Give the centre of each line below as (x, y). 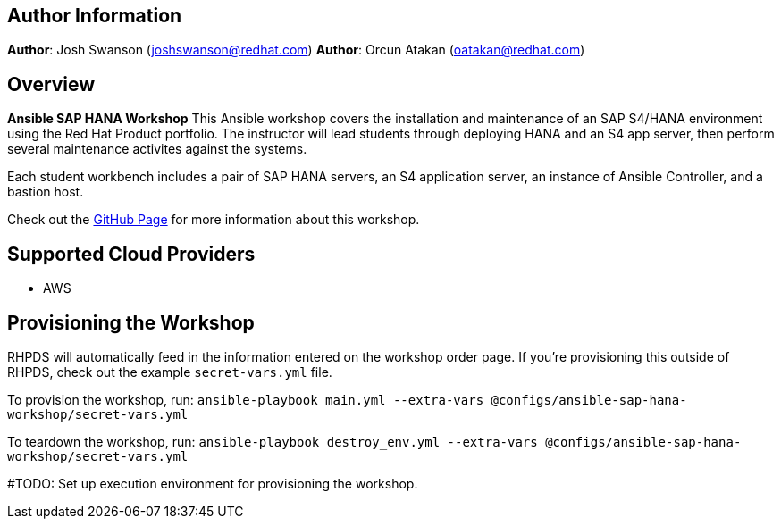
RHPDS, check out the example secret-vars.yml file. (170, 372)
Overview (51, 84)
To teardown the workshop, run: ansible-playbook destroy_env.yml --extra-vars (273, 441)
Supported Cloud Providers (131, 254)
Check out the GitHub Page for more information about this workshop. (214, 220)
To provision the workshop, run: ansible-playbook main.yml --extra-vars (246, 399)
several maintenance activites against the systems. (157, 149)
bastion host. (46, 192)
